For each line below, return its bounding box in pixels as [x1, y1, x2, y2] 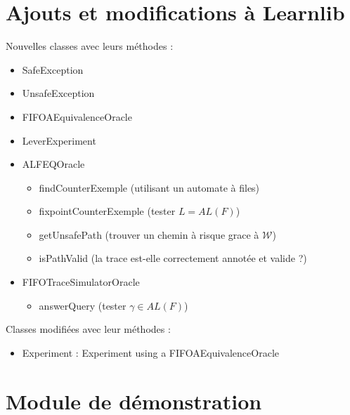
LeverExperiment [22, 133, 96, 147]
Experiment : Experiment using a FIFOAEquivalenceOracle [22, 345, 279, 360]
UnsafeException [22, 86, 95, 100]
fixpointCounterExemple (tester [39, 204, 176, 218]
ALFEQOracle [22, 157, 85, 171]
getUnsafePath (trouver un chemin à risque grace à [39, 227, 259, 242]
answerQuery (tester [39, 298, 127, 312]
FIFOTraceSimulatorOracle [22, 275, 140, 289]
